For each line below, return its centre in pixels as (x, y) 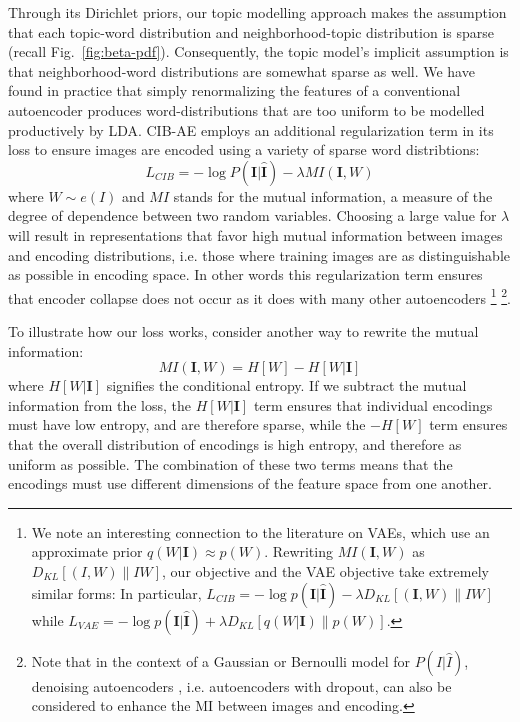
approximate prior (87, 551)
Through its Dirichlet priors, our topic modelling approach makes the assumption (257, 12)
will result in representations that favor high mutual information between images (255, 234)
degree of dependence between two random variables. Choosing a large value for (252, 215)
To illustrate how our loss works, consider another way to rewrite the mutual (243, 330)
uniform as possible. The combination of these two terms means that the (230, 463)
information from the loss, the (100, 404)
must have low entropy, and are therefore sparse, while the (187, 424)
